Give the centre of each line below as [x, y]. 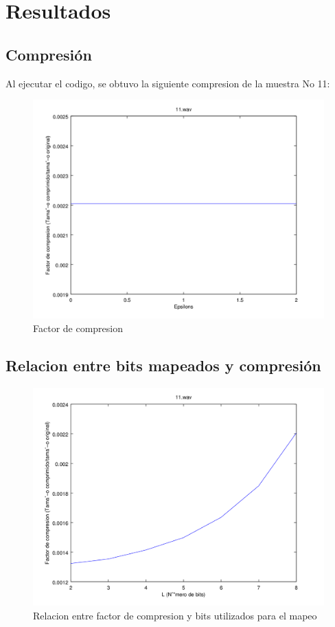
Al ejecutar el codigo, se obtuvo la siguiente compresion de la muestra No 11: [168, 83]
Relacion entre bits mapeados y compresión [163, 365]
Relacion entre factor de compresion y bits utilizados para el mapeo [175, 615]
